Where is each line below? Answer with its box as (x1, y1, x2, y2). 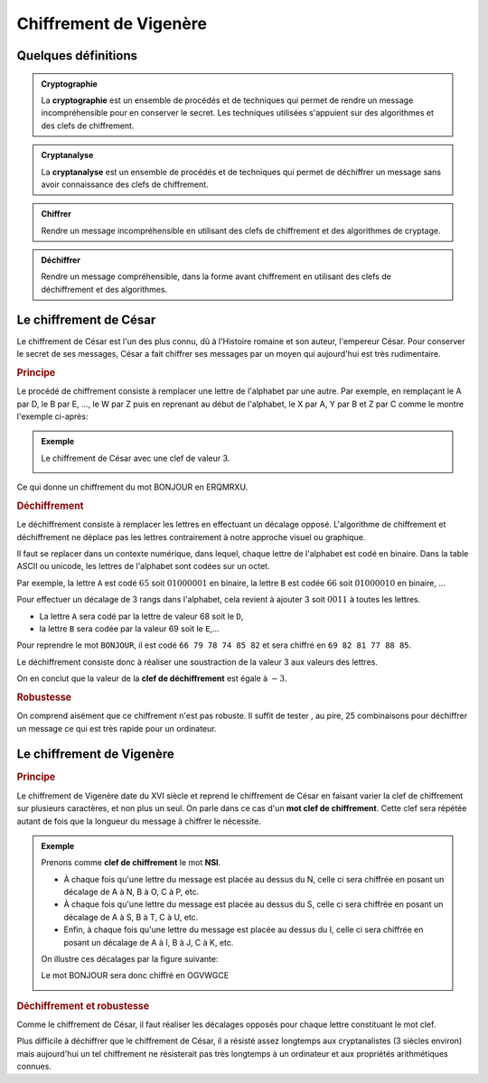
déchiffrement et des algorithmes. (41, 284, 168, 294)
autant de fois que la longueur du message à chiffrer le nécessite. (16, 816, 261, 826)
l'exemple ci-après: (16, 411, 89, 422)
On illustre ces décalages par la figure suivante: (41, 954, 219, 965)
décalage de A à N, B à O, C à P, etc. (63, 886, 200, 898)
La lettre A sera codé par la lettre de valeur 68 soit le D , (39, 611, 244, 621)
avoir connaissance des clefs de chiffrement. (41, 179, 209, 190)
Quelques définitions (16, 48, 137, 63)
